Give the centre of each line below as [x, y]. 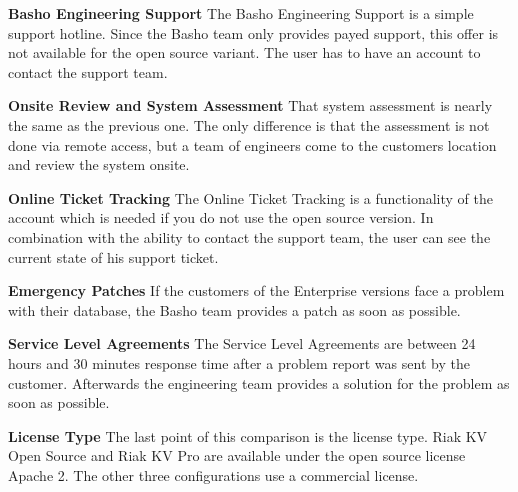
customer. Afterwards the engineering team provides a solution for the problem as [259, 382]
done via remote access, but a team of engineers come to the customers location [252, 144]
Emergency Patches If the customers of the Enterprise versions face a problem [256, 290]
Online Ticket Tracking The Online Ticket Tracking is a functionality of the [250, 197]
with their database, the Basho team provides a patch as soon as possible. [234, 309]
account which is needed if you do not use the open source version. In [221, 217]
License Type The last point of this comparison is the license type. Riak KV [248, 435]
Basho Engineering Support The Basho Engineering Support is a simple [241, 13]
